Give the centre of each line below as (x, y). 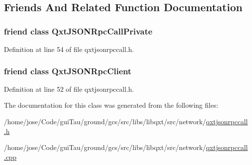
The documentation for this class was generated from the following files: (111, 105)
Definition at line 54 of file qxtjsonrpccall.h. (69, 49)
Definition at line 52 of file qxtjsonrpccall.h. (69, 89)
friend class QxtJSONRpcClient (68, 71)
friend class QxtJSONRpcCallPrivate (78, 31)
